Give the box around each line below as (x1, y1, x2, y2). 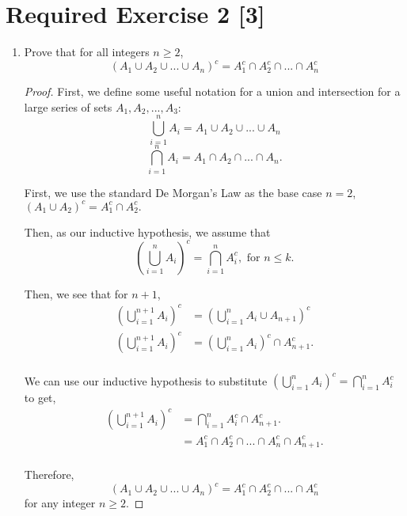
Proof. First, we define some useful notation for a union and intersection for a (24, 83, 401, 100)
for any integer (24, 495, 96, 511)
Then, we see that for (24, 285, 128, 302)
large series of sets (24, 98, 112, 115)
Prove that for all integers (24, 44, 150, 60)
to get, (24, 389, 56, 406)
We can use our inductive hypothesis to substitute (24, 372, 268, 389)
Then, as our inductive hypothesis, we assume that (24, 223, 271, 240)
